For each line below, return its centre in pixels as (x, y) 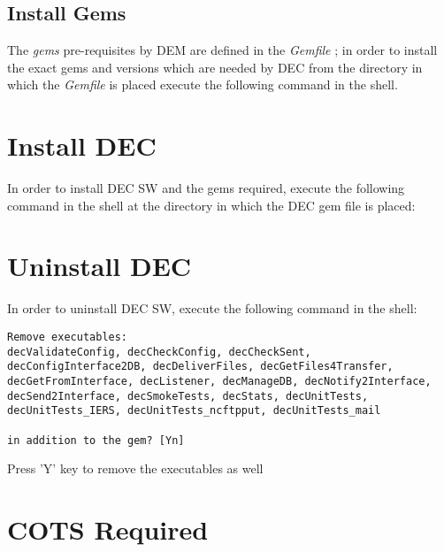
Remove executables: (68, 337)
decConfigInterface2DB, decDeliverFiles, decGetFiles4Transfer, (200, 367)
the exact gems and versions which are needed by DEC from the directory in (215, 67)
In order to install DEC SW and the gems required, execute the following (206, 188)
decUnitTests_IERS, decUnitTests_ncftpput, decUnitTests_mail (194, 411)
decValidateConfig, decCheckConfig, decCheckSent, (159, 352)
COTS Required (108, 529)
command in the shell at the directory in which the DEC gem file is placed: (211, 205)
